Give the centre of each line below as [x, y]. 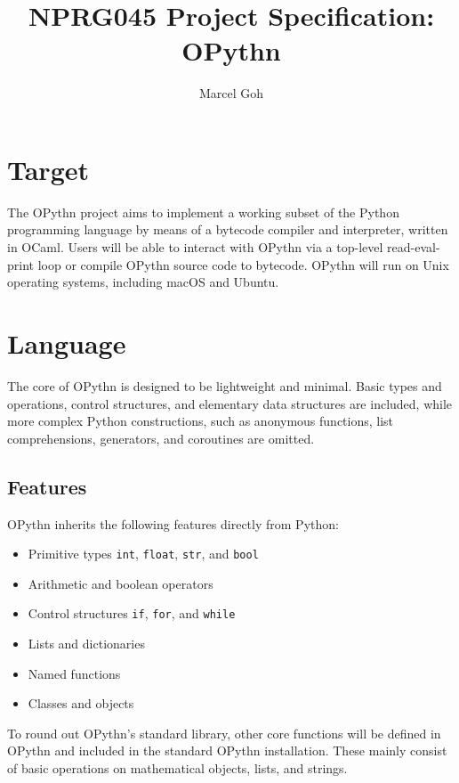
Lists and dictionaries [86, 644]
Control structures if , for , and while [132, 613]
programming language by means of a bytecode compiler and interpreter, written [228, 229]
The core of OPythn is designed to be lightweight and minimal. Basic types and [225, 385]
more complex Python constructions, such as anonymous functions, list [201, 421]
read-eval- [414, 247]
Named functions [74, 673]
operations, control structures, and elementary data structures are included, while [230, 403]
